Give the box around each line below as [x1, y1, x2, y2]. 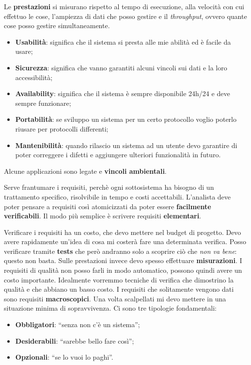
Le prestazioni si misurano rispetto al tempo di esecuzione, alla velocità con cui [4, 1, 244, 11]
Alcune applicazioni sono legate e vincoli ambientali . [4, 166, 167, 176]
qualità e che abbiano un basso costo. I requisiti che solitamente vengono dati [4, 284, 234, 294]
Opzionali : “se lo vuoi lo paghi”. [15, 352, 113, 362]
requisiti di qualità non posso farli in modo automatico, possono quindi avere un [4, 265, 242, 275]
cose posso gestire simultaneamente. [4, 20, 110, 31]
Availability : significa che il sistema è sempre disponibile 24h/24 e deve [15, 88, 230, 99]
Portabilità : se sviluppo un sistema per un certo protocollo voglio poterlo [15, 114, 236, 124]
